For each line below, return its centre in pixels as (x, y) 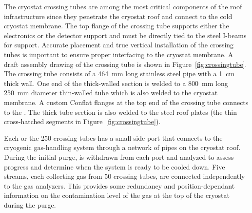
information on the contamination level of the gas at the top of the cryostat (117, 195)
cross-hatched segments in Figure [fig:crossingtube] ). (82, 121)
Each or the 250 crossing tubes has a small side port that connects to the (113, 138)
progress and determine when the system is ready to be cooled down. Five (115, 166)
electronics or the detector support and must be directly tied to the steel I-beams (125, 35)
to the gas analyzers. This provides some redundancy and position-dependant (119, 185)
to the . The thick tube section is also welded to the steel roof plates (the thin (120, 112)
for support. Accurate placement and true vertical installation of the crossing (119, 45)
